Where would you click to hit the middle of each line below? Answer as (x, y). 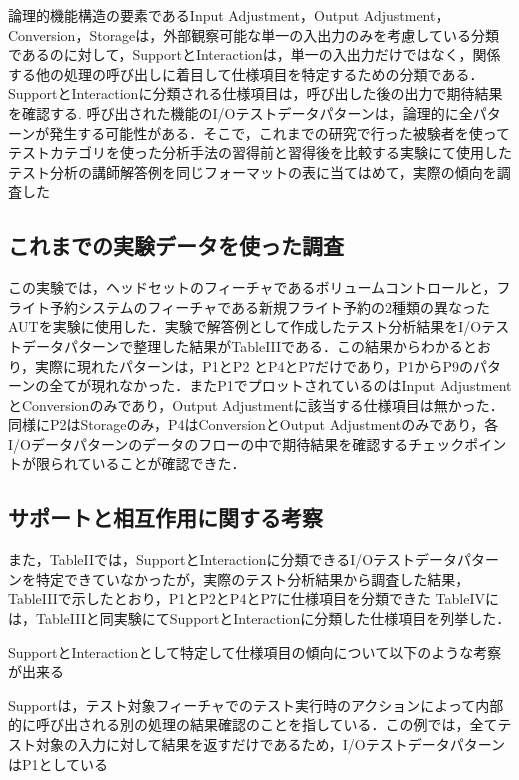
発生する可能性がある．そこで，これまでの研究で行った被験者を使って (280, 132)
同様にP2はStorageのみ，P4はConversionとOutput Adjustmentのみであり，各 (253, 424)
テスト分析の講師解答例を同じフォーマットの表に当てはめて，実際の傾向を (252, 171)
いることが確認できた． (168, 463)
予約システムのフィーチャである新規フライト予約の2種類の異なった (270, 306)
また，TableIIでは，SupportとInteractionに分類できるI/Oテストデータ (233, 559)
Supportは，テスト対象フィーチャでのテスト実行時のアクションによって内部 (256, 704)
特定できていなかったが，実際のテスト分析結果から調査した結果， (252, 578)
